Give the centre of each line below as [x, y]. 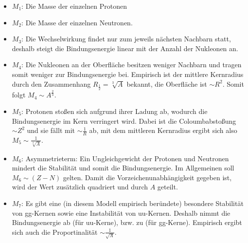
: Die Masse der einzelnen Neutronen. [77, 22]
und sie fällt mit [51, 130]
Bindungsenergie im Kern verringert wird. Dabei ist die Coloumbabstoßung [124, 121]
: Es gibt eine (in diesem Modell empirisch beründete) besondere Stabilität [133, 203]
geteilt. [168, 187]
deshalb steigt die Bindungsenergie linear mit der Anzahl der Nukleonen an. [125, 48]
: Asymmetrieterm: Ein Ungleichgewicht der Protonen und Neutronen [125, 158]
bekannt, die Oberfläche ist [167, 84]
